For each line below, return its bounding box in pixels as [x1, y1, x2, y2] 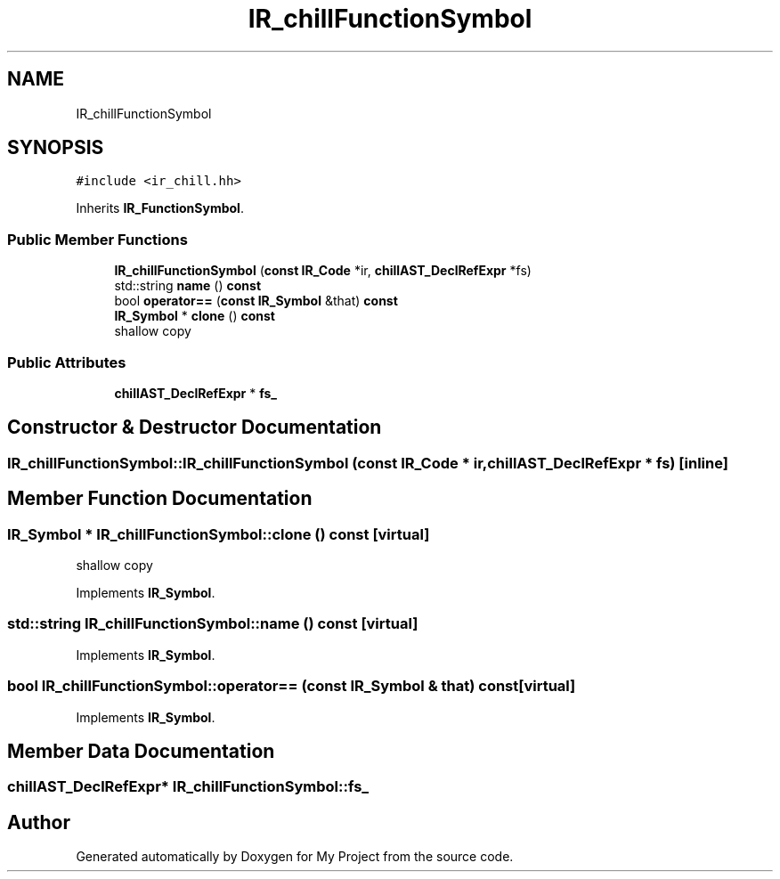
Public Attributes [7, 353, 126, 371]
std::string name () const [114, 278, 262, 294]
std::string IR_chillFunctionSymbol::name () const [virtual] [7, 614, 418, 633]
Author [7, 810, 70, 834]
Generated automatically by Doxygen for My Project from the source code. [76, 849, 514, 865]
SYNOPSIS [7, 136, 104, 159]
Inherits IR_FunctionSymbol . [76, 200, 244, 216]
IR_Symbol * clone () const [114, 308, 275, 324]
